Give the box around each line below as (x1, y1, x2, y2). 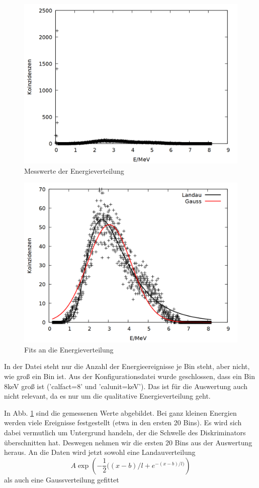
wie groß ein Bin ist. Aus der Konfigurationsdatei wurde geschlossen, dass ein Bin (4, 371, 255, 381)
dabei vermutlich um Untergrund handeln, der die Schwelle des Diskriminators (4, 427, 246, 437)
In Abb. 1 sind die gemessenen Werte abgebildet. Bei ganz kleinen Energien (4, 407, 237, 418)
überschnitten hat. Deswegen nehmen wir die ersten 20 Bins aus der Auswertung (4, 437, 252, 447)
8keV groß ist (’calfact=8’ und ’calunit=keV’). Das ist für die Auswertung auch (4, 381, 248, 391)
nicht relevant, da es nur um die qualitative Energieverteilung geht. (4, 391, 211, 401)
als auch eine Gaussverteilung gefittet (4, 474, 119, 484)
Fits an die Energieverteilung (24, 344, 114, 354)
